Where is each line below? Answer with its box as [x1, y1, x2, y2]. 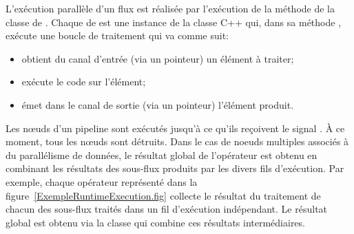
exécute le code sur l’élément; [21, 74, 146, 89]
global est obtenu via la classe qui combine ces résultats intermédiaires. [6, 215, 305, 229]
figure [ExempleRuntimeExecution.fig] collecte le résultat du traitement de [6, 188, 321, 202]
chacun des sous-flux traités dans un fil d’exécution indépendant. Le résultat [6, 202, 328, 216]
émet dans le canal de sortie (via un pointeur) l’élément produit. [21, 97, 294, 111]
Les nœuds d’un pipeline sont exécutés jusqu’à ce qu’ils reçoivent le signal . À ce [6, 120, 345, 135]
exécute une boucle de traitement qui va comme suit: [6, 28, 229, 43]
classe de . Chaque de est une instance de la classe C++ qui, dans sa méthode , [6, 14, 342, 29]
